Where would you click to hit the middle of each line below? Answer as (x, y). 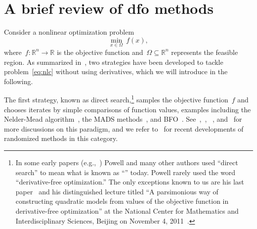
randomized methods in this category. (61, 138)
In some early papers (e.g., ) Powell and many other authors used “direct (127, 162)
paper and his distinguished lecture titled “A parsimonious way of (117, 191)
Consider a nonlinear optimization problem (69, 32)
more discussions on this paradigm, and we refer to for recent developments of (124, 128)
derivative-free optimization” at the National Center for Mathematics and (127, 210)
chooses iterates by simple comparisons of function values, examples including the (128, 109)
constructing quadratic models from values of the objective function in (122, 201)
